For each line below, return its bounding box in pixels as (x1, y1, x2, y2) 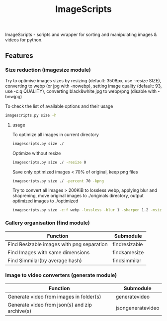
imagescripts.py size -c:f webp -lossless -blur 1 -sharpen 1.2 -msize (12, 208, 164, 213)
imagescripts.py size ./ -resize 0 (12, 160, 86, 165)
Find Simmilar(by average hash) (7, 257, 82, 264)
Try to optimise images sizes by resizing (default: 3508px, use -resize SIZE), (5, 77, 162, 83)
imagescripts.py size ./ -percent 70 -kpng (12, 178, 104, 183)
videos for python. (5, 37, 43, 43)
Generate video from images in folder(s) (7, 293, 101, 300)
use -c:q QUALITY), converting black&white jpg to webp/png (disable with (5, 88, 157, 94)
